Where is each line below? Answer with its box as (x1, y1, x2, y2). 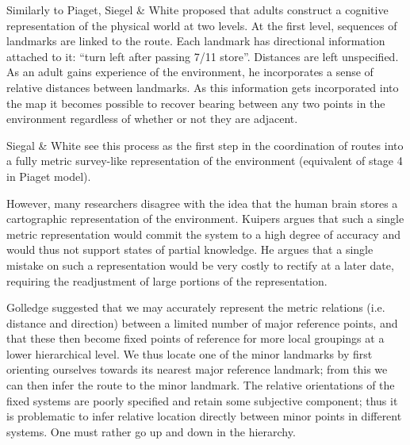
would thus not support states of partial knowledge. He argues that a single (6, 241, 374, 258)
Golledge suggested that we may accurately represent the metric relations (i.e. (6, 299, 385, 316)
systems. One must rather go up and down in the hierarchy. (6, 423, 296, 439)
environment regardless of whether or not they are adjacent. (6, 110, 298, 127)
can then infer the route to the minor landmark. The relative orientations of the (6, 377, 395, 393)
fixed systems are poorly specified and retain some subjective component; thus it (6, 392, 398, 409)
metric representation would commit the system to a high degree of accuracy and (6, 225, 400, 242)
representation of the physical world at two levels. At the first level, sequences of (6, 17, 397, 33)
